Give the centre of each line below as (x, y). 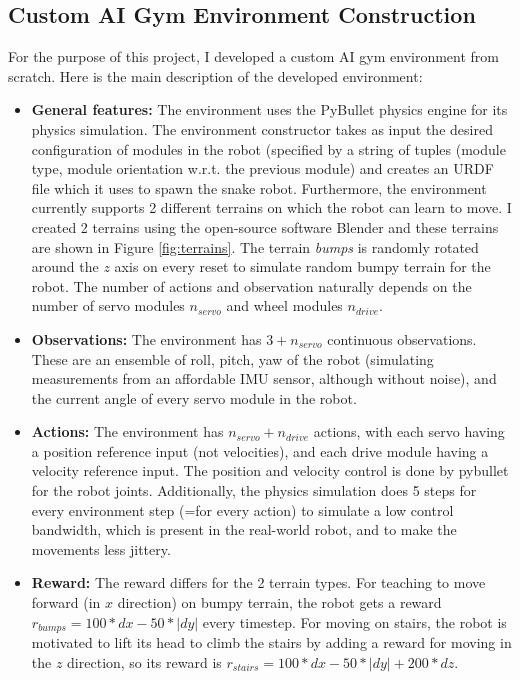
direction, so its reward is (144, 661)
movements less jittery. (101, 548)
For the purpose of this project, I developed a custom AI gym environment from (254, 56)
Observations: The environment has (146, 338)
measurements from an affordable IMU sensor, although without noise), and (264, 378)
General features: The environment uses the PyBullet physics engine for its (269, 109)
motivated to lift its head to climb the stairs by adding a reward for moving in (271, 642)
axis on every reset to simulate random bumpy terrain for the (302, 266)
